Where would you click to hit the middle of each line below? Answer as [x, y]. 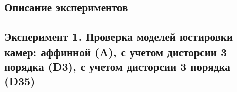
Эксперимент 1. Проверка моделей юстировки [118, 37]
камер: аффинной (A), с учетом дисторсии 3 [116, 51]
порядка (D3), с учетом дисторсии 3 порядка [117, 66]
